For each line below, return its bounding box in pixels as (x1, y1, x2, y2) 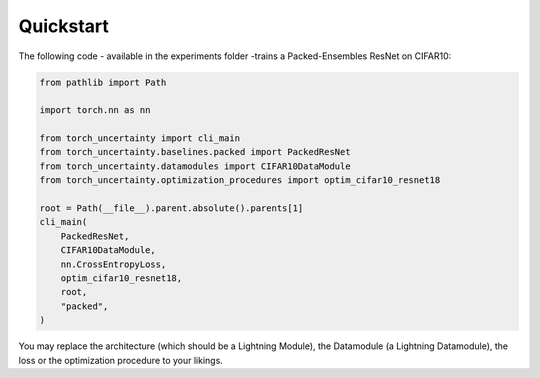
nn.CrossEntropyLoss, (60, 258, 167, 270)
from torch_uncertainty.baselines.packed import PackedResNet (39, 146, 351, 158)
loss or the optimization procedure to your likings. (18, 354, 224, 366)
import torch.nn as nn (39, 105, 151, 116)
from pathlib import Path (39, 76, 167, 88)
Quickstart (18, 15, 110, 37)
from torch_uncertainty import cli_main (39, 133, 240, 144)
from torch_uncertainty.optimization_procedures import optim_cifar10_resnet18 (39, 175, 441, 186)
